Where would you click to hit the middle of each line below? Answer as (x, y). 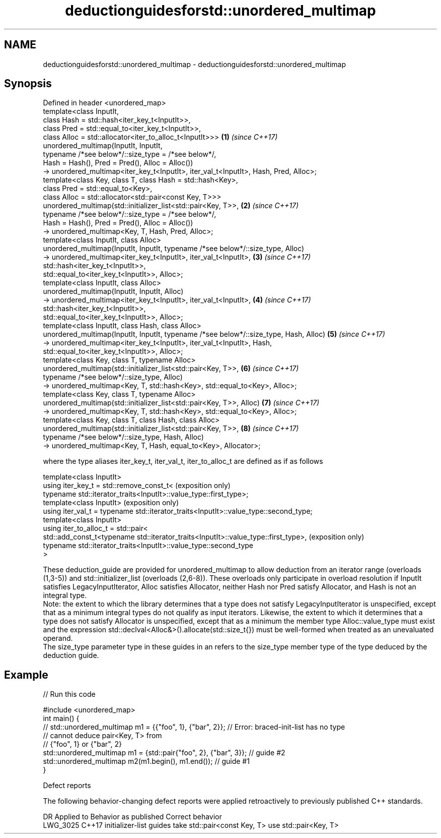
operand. (58, 638)
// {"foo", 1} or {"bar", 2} (82, 744)
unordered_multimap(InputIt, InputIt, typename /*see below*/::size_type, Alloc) (174, 249)
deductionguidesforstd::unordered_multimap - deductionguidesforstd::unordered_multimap (195, 64)
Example (26, 675)
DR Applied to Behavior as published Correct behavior (132, 817)
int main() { (61, 719)
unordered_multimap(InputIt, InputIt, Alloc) (113, 291)
